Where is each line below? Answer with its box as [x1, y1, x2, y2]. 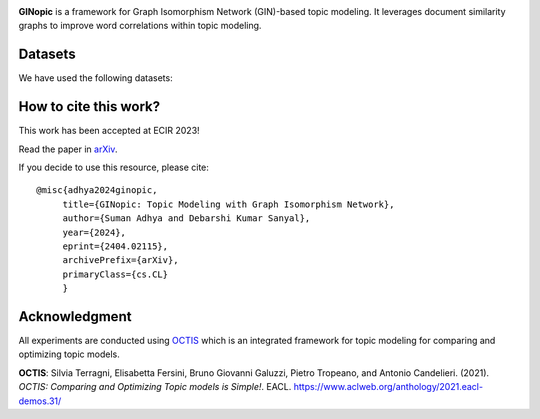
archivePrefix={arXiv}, [62, 255, 179, 266]
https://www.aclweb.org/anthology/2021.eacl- [293, 381, 484, 393]
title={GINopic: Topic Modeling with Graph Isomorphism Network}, [62, 198, 395, 210]
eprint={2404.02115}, [62, 240, 169, 252]
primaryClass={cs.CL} [62, 268, 169, 280]
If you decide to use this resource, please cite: [18, 161, 210, 173]
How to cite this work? [18, 98, 160, 115]
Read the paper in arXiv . [18, 143, 118, 155]
